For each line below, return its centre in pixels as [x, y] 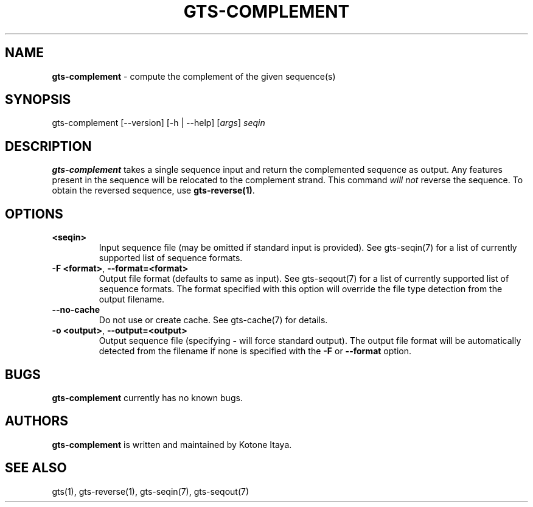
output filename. [132, 299]
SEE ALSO [36, 468]
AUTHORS [37, 421]
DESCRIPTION [48, 146]
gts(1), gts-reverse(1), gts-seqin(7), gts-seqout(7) [151, 491]
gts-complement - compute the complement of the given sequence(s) [194, 76]
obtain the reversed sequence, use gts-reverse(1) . [153, 191]
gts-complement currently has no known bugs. [147, 397]
